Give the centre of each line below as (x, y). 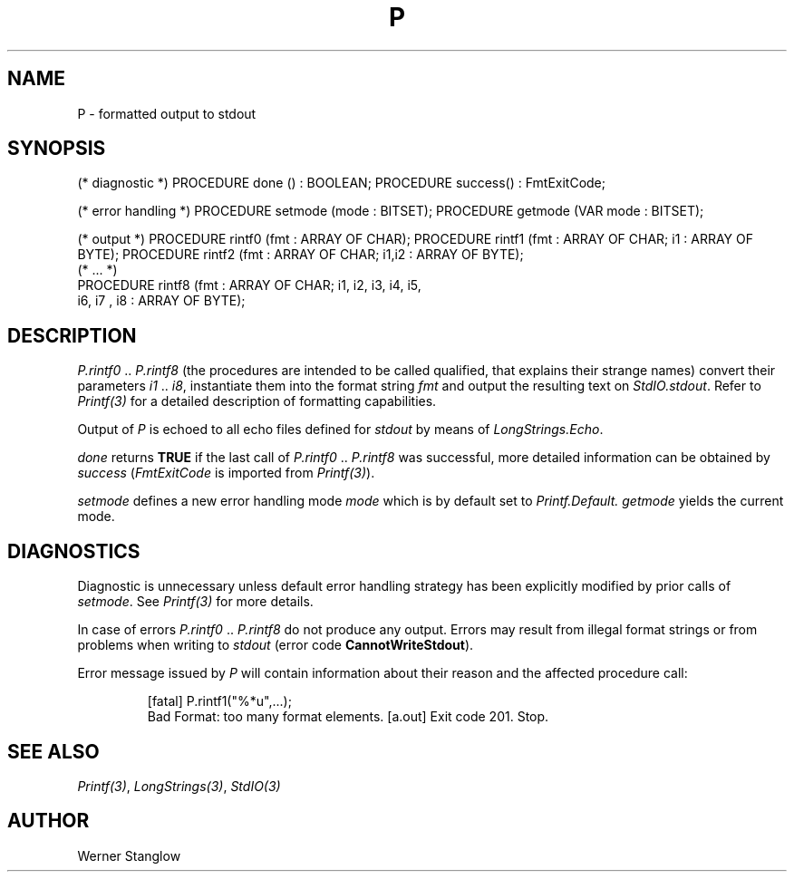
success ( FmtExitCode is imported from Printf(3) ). (226, 473)
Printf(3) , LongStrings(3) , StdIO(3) (179, 786)
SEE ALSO (53, 751)
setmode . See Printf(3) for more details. (195, 602)
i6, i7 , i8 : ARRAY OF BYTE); (161, 301)
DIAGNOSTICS (74, 551)
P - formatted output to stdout (167, 113)
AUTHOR (48, 821)
